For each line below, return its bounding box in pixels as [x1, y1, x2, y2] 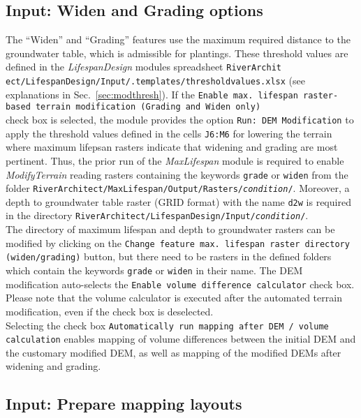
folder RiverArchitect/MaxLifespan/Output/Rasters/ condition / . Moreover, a [6, 181, 350, 195]
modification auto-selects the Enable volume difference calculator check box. [6, 276, 355, 291]
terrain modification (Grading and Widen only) [35, 102, 261, 112]
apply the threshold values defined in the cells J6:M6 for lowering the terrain [6, 126, 332, 140]
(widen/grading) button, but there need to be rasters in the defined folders [6, 249, 332, 264]
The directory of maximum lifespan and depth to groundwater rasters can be [6, 222, 335, 237]
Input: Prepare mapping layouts [6, 393, 242, 415]
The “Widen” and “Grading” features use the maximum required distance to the [6, 32, 351, 47]
